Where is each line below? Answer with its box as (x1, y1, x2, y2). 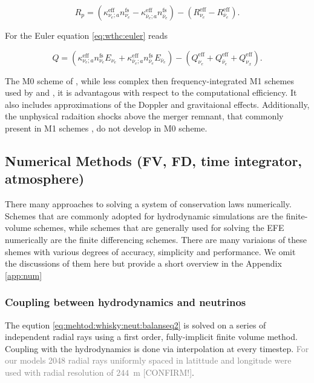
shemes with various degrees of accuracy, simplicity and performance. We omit (5, 245, 296, 258)
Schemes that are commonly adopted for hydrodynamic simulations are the (5, 209, 284, 222)
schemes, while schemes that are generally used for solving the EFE (34, 221, 284, 234)
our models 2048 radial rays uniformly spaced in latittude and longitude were (5, 354, 292, 367)
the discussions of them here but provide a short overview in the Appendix (5, 257, 282, 270)
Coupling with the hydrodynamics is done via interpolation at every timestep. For (5, 342, 309, 355)
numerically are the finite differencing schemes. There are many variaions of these (5, 233, 307, 245)
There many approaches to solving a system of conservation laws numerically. (5, 198, 292, 210)
